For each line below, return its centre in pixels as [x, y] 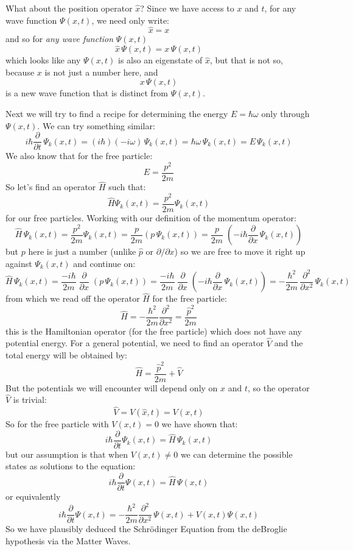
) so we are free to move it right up [240, 251]
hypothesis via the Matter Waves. [68, 540]
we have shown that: [200, 424]
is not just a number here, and [101, 72]
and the [288, 343]
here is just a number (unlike [82, 251]
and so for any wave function [60, 39]
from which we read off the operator [73, 298]
